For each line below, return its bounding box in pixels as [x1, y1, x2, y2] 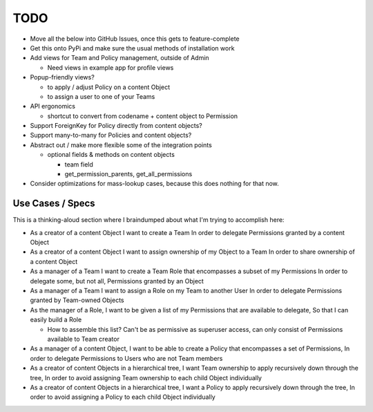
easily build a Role [30, 315, 82, 324]
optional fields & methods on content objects [47, 151, 175, 159]
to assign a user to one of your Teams [47, 92, 155, 100]
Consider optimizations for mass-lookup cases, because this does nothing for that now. [30, 180, 279, 188]
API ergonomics [30, 102, 76, 111]
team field [64, 160, 93, 169]
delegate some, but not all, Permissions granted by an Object [30, 277, 204, 285]
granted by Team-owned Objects [30, 296, 124, 304]
